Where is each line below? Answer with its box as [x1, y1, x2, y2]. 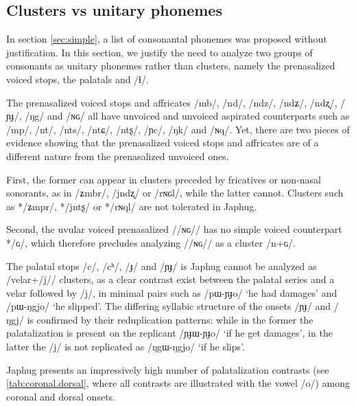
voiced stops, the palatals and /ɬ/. [6, 71, 149, 86]
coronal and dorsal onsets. [6, 389, 115, 403]
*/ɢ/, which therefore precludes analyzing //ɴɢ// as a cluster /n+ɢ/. [6, 235, 296, 249]
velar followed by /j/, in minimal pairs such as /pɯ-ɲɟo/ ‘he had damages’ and [6, 285, 337, 300]
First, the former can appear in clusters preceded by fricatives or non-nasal [6, 172, 322, 186]
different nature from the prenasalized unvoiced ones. [6, 148, 229, 163]
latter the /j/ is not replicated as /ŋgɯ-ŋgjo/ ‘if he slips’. [6, 339, 245, 354]
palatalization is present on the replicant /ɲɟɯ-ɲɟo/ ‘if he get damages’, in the [6, 326, 333, 340]
